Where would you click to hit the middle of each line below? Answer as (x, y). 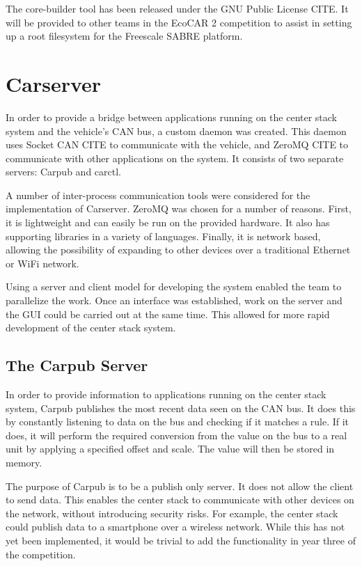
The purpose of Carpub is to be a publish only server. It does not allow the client (180, 486)
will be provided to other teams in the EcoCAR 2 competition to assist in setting (179, 22)
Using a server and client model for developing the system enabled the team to (174, 286)
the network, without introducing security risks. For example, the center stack (172, 513)
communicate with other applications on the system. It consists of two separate (175, 158)
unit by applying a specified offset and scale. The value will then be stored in (170, 449)
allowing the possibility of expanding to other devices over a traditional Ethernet (178, 250)
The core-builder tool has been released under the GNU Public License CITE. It (177, 8)
